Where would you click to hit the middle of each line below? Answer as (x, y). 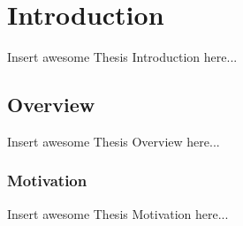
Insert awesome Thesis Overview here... (114, 141)
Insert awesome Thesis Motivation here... (118, 213)
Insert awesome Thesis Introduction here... (122, 57)
